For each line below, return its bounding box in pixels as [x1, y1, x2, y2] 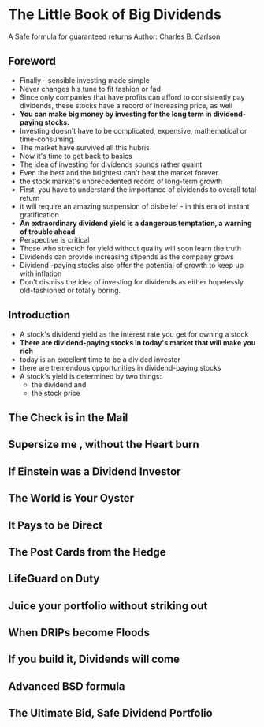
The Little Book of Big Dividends [8, 6, 222, 24]
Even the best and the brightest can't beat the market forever [19, 168, 219, 177]
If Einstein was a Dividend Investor [8, 465, 181, 478]
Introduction [8, 308, 71, 322]
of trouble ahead [19, 227, 76, 236]
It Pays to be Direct [8, 518, 102, 532]
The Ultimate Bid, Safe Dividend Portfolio [8, 706, 213, 720]
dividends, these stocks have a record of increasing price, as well [19, 100, 233, 110]
